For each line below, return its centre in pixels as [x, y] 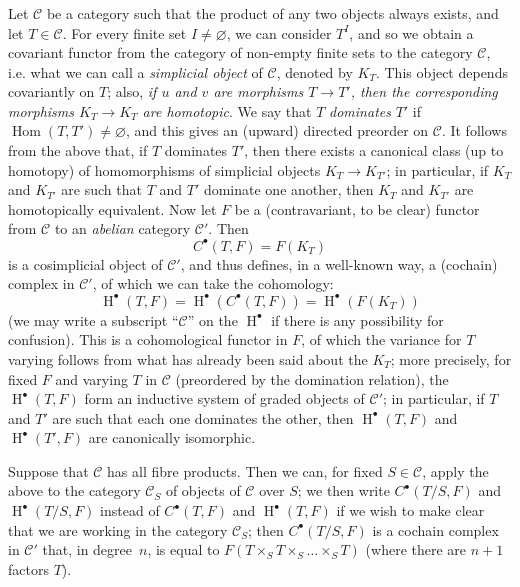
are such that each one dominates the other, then [203, 417]
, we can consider [279, 32]
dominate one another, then [288, 189]
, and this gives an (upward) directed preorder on [277, 130]
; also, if [132, 91]
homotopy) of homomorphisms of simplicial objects [164, 169]
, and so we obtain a [411, 32]
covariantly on [51, 91]
